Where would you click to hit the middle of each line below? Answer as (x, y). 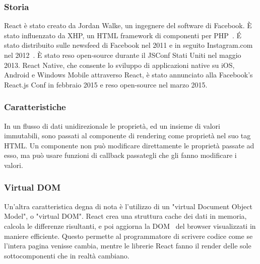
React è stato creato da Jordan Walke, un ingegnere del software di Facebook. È (128, 25)
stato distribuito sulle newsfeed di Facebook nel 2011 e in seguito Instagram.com (128, 45)
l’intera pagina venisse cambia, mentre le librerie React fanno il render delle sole (128, 246)
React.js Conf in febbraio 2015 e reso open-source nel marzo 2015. (106, 84)
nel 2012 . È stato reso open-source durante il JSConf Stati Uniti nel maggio (123, 55)
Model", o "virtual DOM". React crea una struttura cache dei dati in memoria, (125, 216)
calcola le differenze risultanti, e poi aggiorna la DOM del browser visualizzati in (130, 226)
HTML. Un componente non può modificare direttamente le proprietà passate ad (129, 145)
